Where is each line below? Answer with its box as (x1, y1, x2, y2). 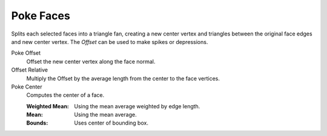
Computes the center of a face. (26, 91, 105, 99)
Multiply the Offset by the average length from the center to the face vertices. (26, 75, 220, 82)
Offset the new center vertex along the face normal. (26, 58, 156, 65)
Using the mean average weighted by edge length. (74, 102, 200, 110)
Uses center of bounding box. (74, 119, 148, 126)
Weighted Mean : (26, 102, 70, 110)
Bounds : (26, 119, 48, 126)
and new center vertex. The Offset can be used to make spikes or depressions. (11, 38, 208, 45)
